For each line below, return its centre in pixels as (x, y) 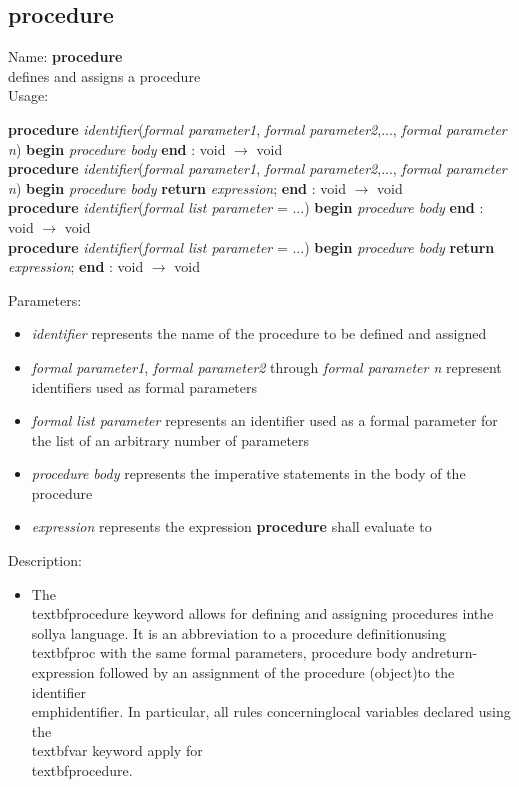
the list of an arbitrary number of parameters (170, 439)
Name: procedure (65, 56)
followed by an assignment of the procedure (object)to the (277, 672)
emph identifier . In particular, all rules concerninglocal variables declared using (271, 711)
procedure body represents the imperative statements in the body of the (248, 473)
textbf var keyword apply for (117, 750)
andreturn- (444, 652)
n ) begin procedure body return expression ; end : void (177, 187)
